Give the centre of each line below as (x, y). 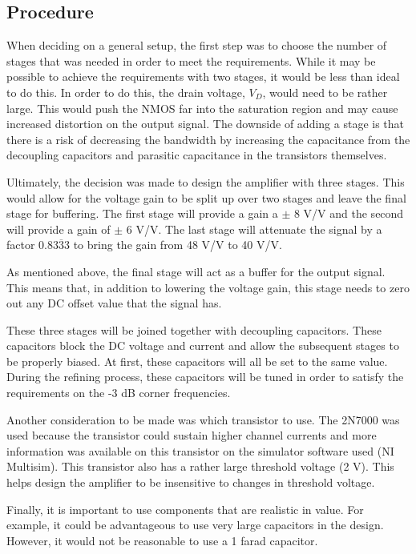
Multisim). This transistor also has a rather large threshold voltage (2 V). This (200, 466)
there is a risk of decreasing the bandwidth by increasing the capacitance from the (208, 139)
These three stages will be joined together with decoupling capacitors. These (194, 329)
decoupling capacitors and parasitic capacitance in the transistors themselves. (197, 155)
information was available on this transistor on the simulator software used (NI (200, 450)
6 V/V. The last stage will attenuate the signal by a (254, 229)
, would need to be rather (325, 92)
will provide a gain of (59, 229)
